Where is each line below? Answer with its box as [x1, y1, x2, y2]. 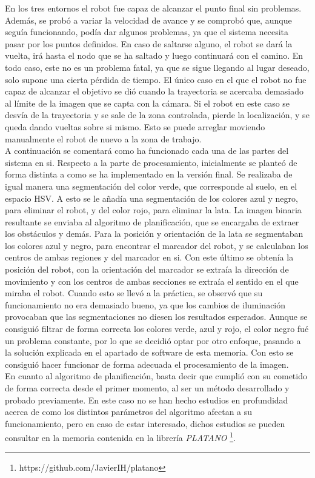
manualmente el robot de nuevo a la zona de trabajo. [5, 132, 202, 145]
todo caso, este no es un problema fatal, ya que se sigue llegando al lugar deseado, [5, 61, 310, 73]
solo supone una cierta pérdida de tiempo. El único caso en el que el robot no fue [5, 73, 307, 85]
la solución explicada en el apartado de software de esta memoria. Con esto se [5, 346, 294, 359]
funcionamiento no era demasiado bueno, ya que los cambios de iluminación [5, 298, 286, 311]
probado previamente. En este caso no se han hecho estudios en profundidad [5, 393, 288, 406]
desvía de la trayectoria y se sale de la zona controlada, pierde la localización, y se [5, 108, 310, 121]
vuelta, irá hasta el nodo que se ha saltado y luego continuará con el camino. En [5, 49, 303, 62]
